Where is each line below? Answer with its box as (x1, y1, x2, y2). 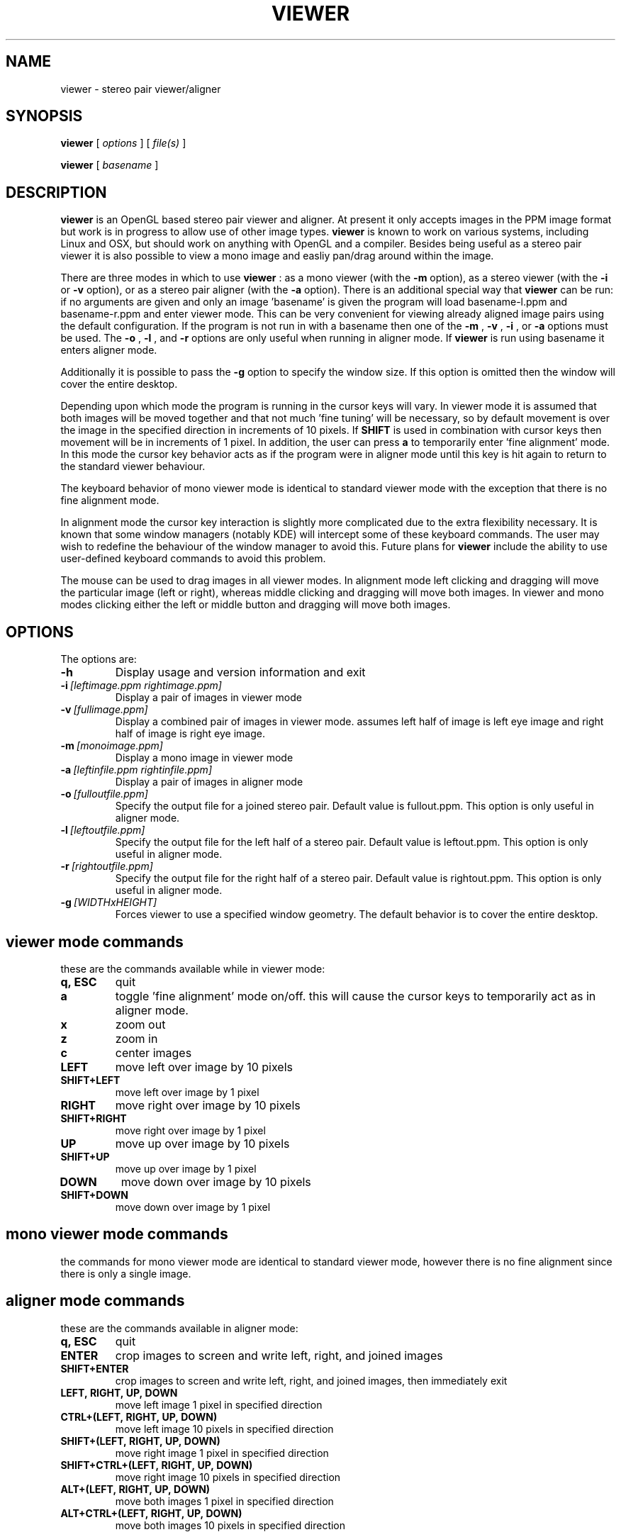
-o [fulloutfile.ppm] (60, 788, 148, 800)
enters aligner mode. (60, 344, 157, 357)
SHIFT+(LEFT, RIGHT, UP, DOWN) (60, 1434, 220, 1447)
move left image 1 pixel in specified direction (115, 1398, 323, 1411)
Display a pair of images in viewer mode (115, 691, 302, 704)
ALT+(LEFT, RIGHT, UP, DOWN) (60, 1482, 211, 1495)
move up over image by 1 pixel (115, 1162, 257, 1175)
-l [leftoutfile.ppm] (60, 824, 145, 837)
